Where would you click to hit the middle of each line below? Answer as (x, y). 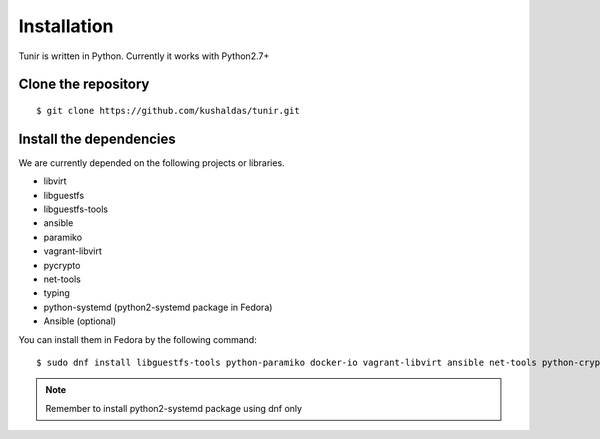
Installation (66, 26)
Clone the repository (84, 84)
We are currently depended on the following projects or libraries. (151, 162)
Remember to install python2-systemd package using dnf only (174, 408)
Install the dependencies (97, 138)
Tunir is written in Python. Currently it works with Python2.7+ (144, 56)
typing (56, 293)
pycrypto (62, 265)
